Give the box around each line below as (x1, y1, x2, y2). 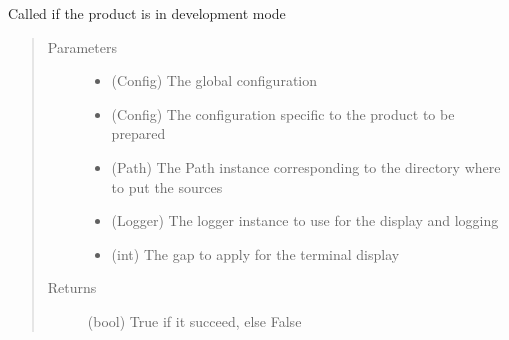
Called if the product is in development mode (8, 3, 286, 23)
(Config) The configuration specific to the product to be (111, 103, 455, 124)
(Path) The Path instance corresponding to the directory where (111, 156, 501, 177)
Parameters (47, 36, 117, 57)
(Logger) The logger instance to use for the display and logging (111, 210, 499, 231)
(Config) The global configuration (111, 70, 318, 91)
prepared (111, 123, 166, 144)
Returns (47, 277, 97, 298)
